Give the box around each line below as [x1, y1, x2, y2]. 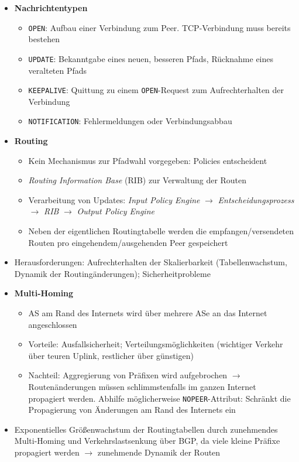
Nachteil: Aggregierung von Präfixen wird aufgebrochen [28, 369, 228, 381]
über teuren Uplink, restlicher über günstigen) [28, 349, 194, 361]
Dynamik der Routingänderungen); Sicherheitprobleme [14, 267, 211, 279]
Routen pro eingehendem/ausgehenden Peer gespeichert [28, 236, 228, 248]
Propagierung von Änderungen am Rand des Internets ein [28, 403, 236, 416]
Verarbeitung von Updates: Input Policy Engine [28, 193, 200, 206]
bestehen [28, 33, 60, 45]
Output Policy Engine [77, 205, 154, 217]
